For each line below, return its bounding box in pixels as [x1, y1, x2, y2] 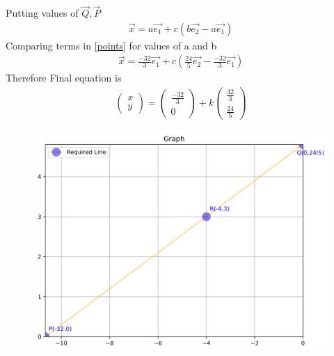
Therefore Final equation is [6, 70, 122, 85]
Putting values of [6, 6, 79, 20]
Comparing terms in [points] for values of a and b [6, 38, 217, 52]
